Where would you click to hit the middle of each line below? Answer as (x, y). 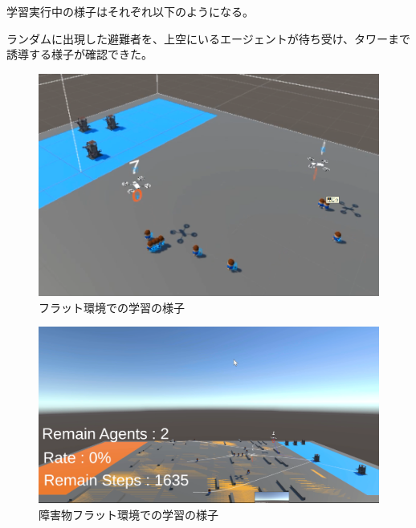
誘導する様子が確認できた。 (80, 54)
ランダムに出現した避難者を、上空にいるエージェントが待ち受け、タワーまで (209, 38)
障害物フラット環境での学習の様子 (128, 514)
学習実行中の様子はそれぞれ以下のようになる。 (130, 11)
